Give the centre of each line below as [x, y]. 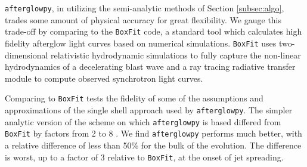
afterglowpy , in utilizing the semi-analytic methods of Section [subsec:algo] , [145, 8]
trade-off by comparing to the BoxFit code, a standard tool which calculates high [153, 31]
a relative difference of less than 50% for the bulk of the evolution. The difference [153, 145]
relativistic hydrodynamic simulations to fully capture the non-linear [176, 55]
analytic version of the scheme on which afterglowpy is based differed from [143, 121]
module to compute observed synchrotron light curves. [104, 78]
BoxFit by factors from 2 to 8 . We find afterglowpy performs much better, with [153, 133]
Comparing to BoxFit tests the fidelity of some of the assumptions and [134, 98]
